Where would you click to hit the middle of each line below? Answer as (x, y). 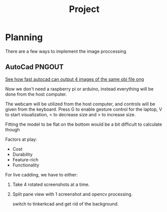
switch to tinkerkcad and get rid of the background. (65, 203)
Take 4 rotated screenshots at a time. (51, 184)
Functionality (26, 165)
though (13, 129)
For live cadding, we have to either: (41, 174)
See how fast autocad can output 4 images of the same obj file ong (75, 79)
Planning (24, 37)
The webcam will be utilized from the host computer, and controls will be (80, 104)
